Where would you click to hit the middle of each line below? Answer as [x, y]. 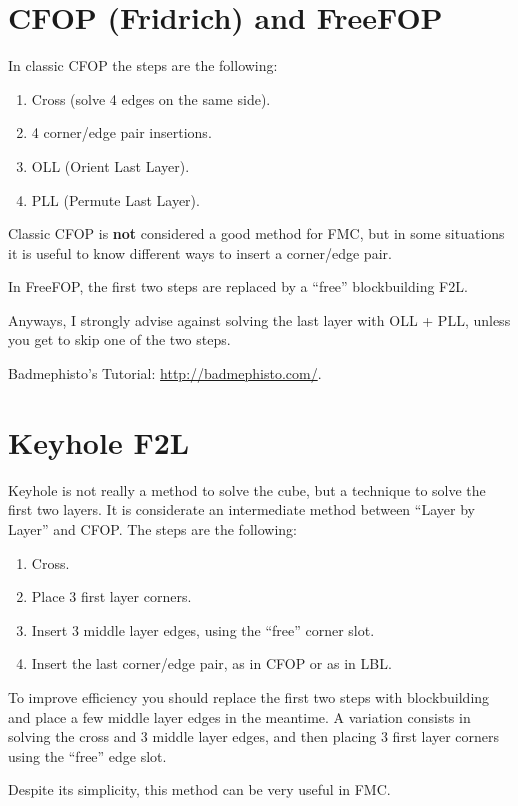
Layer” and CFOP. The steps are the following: [152, 528]
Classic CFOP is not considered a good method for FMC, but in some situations [256, 233]
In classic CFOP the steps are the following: [143, 65]
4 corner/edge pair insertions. [121, 132]
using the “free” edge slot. [87, 755]
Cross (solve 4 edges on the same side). [151, 98]
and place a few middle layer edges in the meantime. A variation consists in [239, 716]
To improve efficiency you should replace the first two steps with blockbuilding [249, 696]
